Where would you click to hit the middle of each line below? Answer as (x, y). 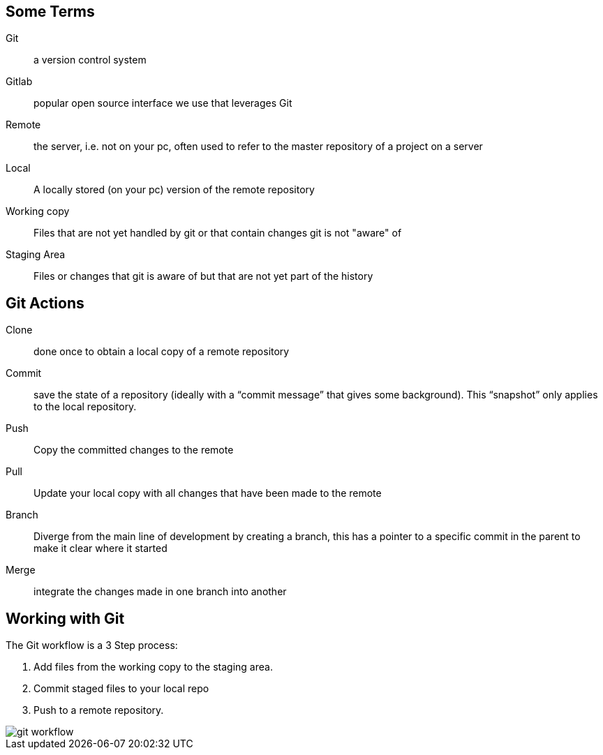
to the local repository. (85, 407)
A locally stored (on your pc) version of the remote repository (174, 190)
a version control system (90, 60)
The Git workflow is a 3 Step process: (92, 645)
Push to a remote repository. (99, 710)
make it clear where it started (100, 548)
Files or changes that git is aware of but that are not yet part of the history (203, 276)
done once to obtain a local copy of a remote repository (162, 352)
